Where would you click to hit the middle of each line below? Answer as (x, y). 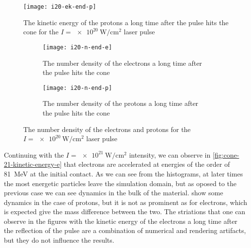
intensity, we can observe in (170, 154)
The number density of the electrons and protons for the (107, 129)
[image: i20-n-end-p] (78, 88)
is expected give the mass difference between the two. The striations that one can (125, 212)
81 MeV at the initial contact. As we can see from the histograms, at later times (124, 173)
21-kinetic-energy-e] (33, 164)
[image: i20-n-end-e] (78, 47)
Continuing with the (34, 154)
